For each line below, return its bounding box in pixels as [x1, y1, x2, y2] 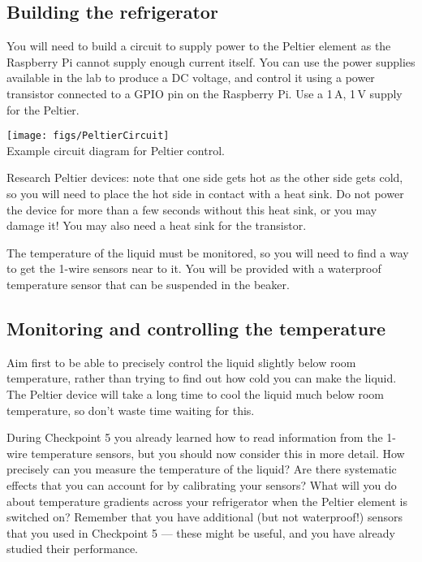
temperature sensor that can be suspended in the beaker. [6, 275, 290, 292]
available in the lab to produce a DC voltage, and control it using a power [6, 69, 375, 86]
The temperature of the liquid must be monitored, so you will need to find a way [6, 244, 409, 261]
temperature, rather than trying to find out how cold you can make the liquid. [6, 370, 397, 387]
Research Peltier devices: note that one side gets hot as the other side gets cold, [6, 169, 403, 186]
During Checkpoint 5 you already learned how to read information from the [6, 429, 383, 446]
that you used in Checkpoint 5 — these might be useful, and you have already [6, 524, 395, 541]
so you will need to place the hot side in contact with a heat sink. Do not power [6, 185, 404, 202]
